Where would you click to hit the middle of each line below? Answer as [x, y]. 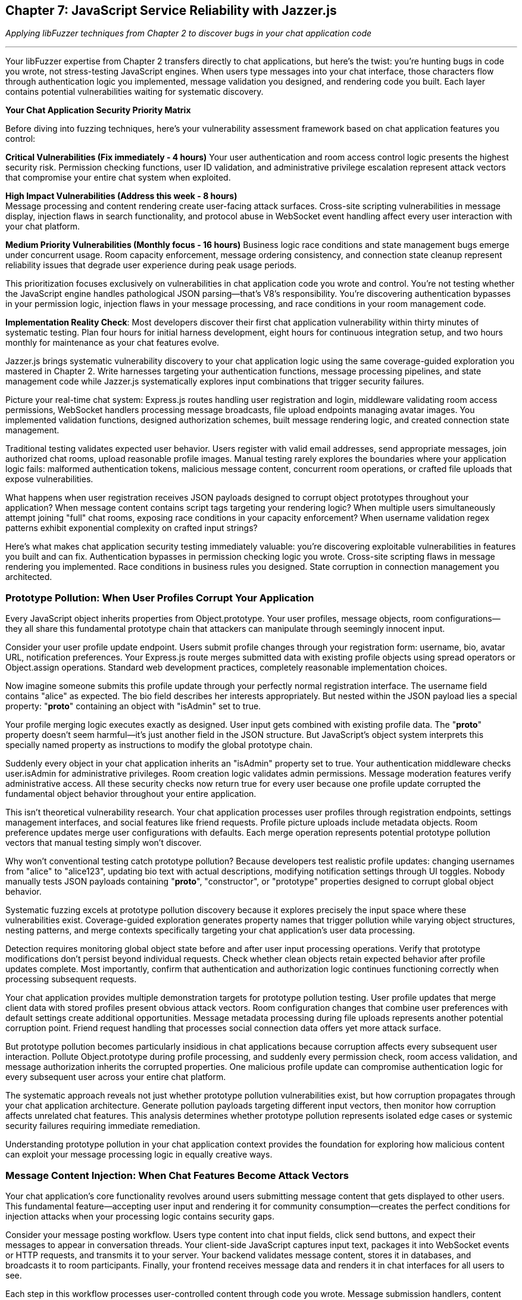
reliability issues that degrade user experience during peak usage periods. [151, 265]
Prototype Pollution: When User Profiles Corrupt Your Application [160, 598]
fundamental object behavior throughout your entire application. [131, 794]
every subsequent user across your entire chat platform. [116, 1077]
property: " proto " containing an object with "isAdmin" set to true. [133, 706]
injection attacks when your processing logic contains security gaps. [140, 1216]
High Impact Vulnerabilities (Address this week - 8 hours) [121, 196]
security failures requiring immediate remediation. [103, 1126]
